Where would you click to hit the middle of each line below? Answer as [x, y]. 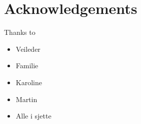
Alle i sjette [33, 116]
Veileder [28, 49]
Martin [26, 99]
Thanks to [20, 32]
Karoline [29, 82]
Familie [27, 65]
